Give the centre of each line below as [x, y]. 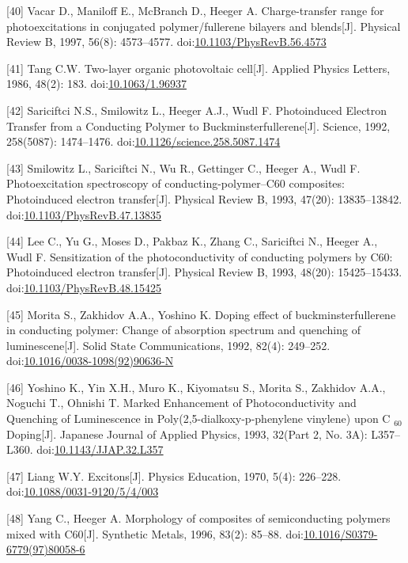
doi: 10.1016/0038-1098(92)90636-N [90, 361]
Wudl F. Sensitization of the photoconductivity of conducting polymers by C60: [200, 256]
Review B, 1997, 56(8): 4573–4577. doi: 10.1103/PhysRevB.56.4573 [166, 42]
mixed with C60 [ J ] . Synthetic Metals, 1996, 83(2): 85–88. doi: [155, 533]
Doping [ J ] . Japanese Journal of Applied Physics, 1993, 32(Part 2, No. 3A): [187, 434]
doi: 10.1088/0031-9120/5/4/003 [83, 491]
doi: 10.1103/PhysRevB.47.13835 [84, 214]
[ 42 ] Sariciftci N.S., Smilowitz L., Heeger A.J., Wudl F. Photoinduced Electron [197, 110]
